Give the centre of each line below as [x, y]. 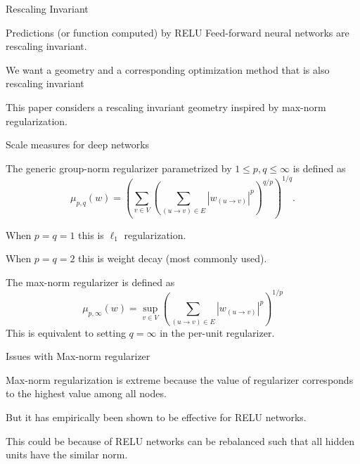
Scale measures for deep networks [78, 144]
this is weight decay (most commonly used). [173, 258]
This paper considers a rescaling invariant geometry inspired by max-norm [166, 107]
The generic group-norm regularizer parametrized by [119, 168]
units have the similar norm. [67, 455]
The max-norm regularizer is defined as [90, 282]
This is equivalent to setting [66, 332]
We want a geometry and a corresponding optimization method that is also [168, 69]
